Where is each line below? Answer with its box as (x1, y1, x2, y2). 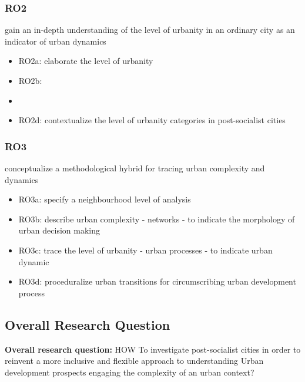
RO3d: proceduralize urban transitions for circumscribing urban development (18, 275, 296, 288)
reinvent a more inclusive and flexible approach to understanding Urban (5, 354, 264, 367)
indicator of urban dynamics (5, 35, 106, 47)
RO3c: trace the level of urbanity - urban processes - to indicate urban (18, 244, 273, 256)
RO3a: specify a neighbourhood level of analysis (18, 193, 191, 205)
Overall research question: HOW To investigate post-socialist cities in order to (5, 343, 301, 355)
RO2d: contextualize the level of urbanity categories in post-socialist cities (18, 114, 286, 126)
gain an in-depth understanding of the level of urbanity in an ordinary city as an (5, 23, 295, 36)
